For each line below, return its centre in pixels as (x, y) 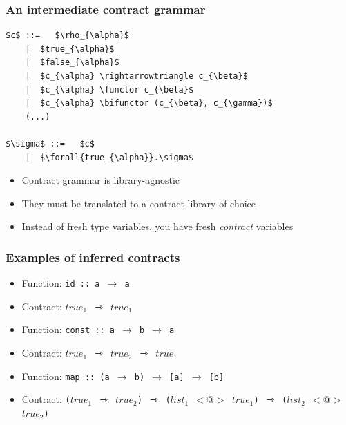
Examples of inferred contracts (93, 257)
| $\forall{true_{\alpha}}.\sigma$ (109, 157)
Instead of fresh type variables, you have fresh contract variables (157, 226)
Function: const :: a (68, 329)
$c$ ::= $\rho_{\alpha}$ (67, 36)
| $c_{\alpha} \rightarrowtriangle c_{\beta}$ (136, 76)
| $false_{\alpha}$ (72, 63)
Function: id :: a (61, 283)
